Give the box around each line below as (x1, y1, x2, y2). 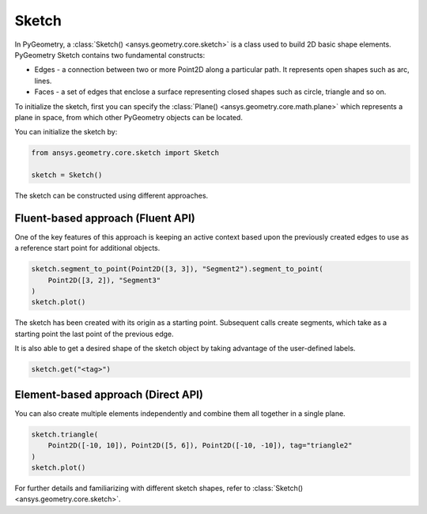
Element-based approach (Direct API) (14, 387, 203, 401)
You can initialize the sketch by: (14, 127, 118, 137)
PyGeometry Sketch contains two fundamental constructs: (14, 50, 206, 59)
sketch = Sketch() (31, 171, 103, 180)
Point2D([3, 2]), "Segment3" (47, 275, 161, 285)
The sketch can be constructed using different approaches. (14, 191, 209, 201)
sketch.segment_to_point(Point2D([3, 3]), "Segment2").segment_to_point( (31, 265, 323, 274)
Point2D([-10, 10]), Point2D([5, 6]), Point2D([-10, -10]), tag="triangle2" (47, 441, 353, 450)
